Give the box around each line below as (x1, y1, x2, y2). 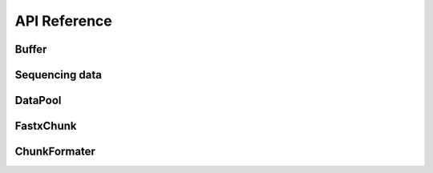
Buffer (14, 42, 47, 56)
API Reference (14, 12, 112, 30)
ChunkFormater (14, 145, 96, 159)
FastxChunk (14, 119, 77, 133)
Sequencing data (14, 68, 102, 82)
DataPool (14, 94, 62, 107)
